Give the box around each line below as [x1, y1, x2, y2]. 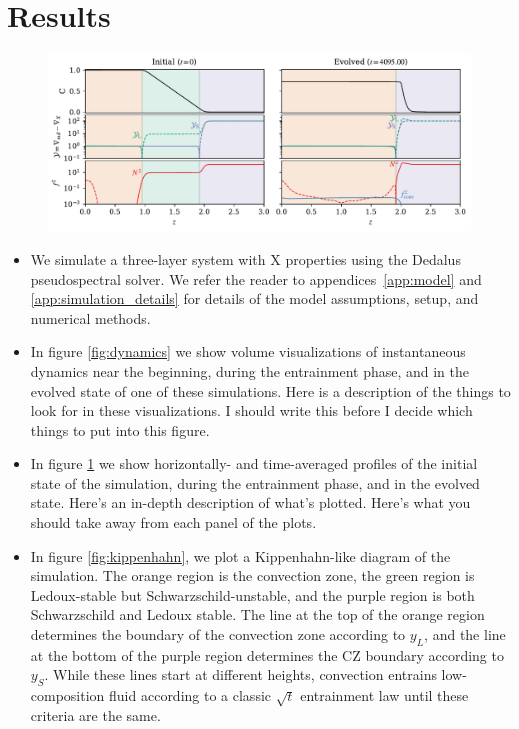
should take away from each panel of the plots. [30, 512, 317, 533]
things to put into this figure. [30, 419, 210, 440]
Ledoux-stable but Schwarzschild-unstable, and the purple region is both [30, 584, 475, 605]
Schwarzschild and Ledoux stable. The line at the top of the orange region [30, 604, 485, 625]
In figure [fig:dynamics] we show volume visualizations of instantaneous [30, 341, 466, 362]
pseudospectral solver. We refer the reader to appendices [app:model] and [30, 268, 482, 289]
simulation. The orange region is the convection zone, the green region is [30, 565, 475, 586]
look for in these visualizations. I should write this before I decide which [30, 400, 473, 421]
